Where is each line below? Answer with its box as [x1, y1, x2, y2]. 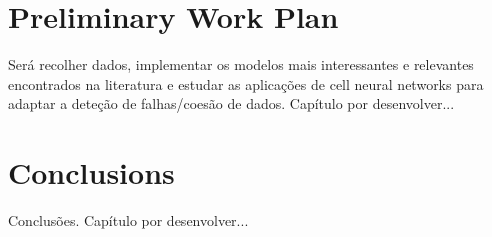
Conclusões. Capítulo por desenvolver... [8, 210, 249, 231]
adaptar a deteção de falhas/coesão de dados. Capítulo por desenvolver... [8, 93, 455, 114]
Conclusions [8, 152, 175, 193]
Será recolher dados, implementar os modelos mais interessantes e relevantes [8, 54, 474, 75]
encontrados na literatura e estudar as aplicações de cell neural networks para [8, 73, 484, 94]
